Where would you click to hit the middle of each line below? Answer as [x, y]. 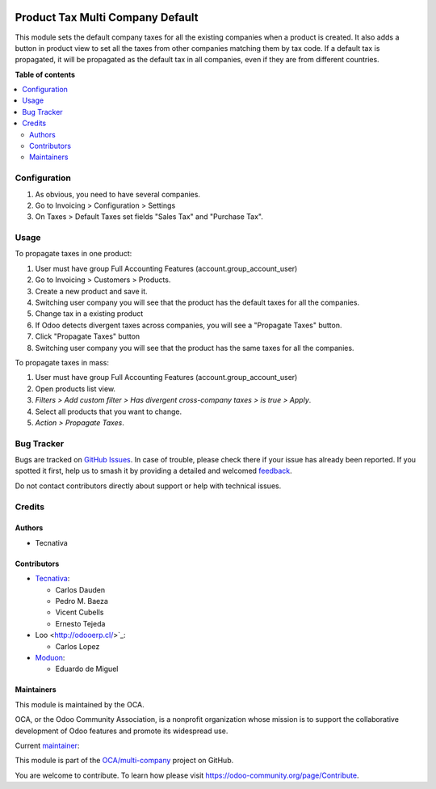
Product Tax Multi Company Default [107, 17]
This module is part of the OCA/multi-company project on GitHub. [124, 761]
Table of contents [45, 74]
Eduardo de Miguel [87, 669]
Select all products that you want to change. [108, 411]
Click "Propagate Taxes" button [88, 336]
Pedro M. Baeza [82, 601]
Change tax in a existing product [89, 314]
